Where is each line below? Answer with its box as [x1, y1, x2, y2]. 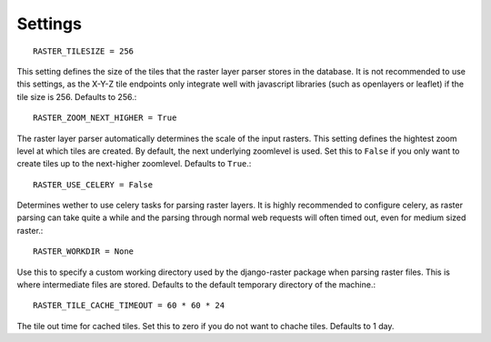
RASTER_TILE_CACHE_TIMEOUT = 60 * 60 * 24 [33, 300, 225, 311]
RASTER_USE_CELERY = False [33, 179, 154, 190]
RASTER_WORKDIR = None [33, 246, 135, 256]
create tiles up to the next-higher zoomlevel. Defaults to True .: [16, 158, 252, 169]
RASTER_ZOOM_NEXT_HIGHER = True [33, 113, 177, 123]
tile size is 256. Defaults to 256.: [16, 91, 137, 102]
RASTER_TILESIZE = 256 [33, 45, 135, 56]
